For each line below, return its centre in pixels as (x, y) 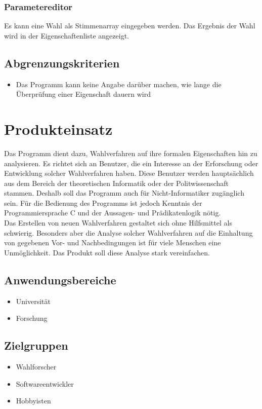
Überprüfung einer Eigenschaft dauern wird (83, 94)
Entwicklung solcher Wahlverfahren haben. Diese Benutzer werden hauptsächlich (129, 173)
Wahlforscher (36, 367)
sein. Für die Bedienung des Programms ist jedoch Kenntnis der (103, 202)
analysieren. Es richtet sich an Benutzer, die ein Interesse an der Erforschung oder (131, 163)
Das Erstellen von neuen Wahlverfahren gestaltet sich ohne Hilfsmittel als (118, 223)
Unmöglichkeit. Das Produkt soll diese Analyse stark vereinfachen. (107, 252)
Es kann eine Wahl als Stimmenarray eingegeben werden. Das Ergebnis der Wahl (130, 26)
